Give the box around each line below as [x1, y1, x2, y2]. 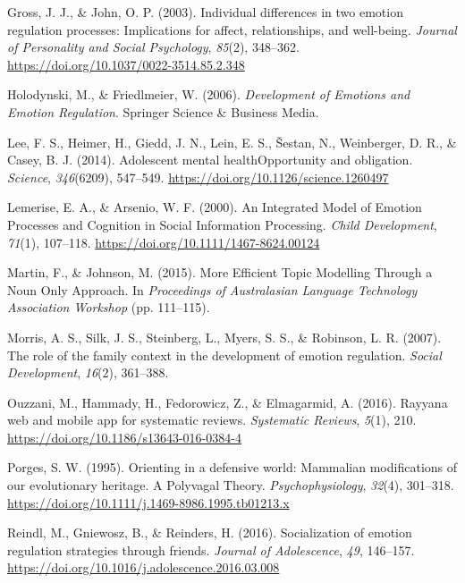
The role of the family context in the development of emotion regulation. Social [7, 345, 442, 364]
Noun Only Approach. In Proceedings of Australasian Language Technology [7, 280, 418, 299]
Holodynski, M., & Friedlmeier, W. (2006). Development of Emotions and [7, 85, 410, 104]
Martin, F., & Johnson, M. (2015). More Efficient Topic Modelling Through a [7, 263, 433, 282]
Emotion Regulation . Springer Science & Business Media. [7, 102, 319, 121]
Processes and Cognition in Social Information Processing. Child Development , [7, 215, 437, 233]
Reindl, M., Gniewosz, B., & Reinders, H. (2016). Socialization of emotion [7, 523, 412, 542]
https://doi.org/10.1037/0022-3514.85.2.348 [7, 55, 245, 73]
